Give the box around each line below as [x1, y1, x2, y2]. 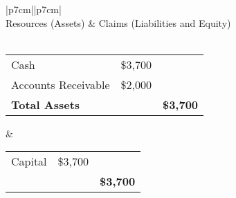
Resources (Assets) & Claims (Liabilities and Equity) [6, 15, 231, 30]
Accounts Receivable [11, 76, 110, 92]
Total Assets [11, 96, 80, 112]
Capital [11, 153, 47, 170]
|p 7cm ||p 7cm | [6, 2, 62, 16]
